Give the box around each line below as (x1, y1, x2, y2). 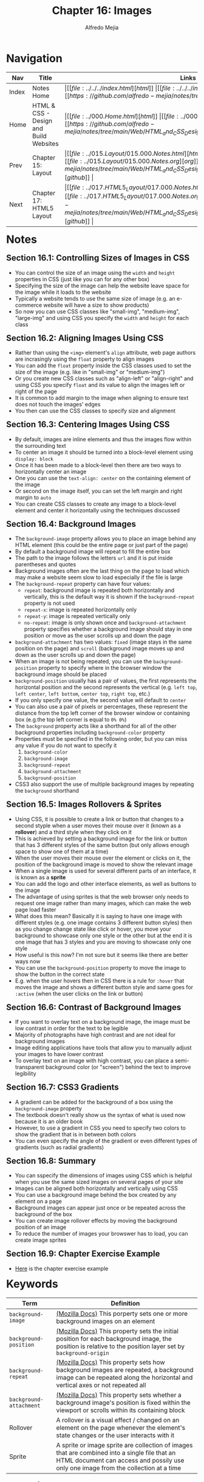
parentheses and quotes (15, 561, 76, 568)
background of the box (15, 1211, 72, 1218)
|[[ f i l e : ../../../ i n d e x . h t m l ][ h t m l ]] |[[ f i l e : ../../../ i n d (64, 83, 202, 92)
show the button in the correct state (15, 970, 105, 978)
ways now (15, 958, 41, 965)
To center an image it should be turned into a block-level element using (15, 448, 193, 456)
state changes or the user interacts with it (56, 1431, 175, 1439)
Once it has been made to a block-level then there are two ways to (15, 461, 182, 468)
